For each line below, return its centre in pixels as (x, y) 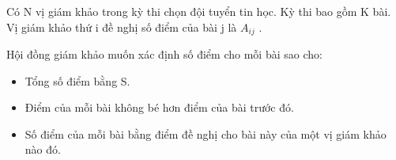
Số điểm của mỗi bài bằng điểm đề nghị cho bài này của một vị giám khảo (206, 133)
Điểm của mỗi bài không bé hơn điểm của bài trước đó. (159, 107)
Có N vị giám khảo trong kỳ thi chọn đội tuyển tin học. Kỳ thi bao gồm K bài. (199, 11)
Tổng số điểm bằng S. (77, 80)
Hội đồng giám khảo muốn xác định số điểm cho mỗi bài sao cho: (164, 54)
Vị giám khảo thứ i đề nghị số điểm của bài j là (122, 27)
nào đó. (43, 149)
